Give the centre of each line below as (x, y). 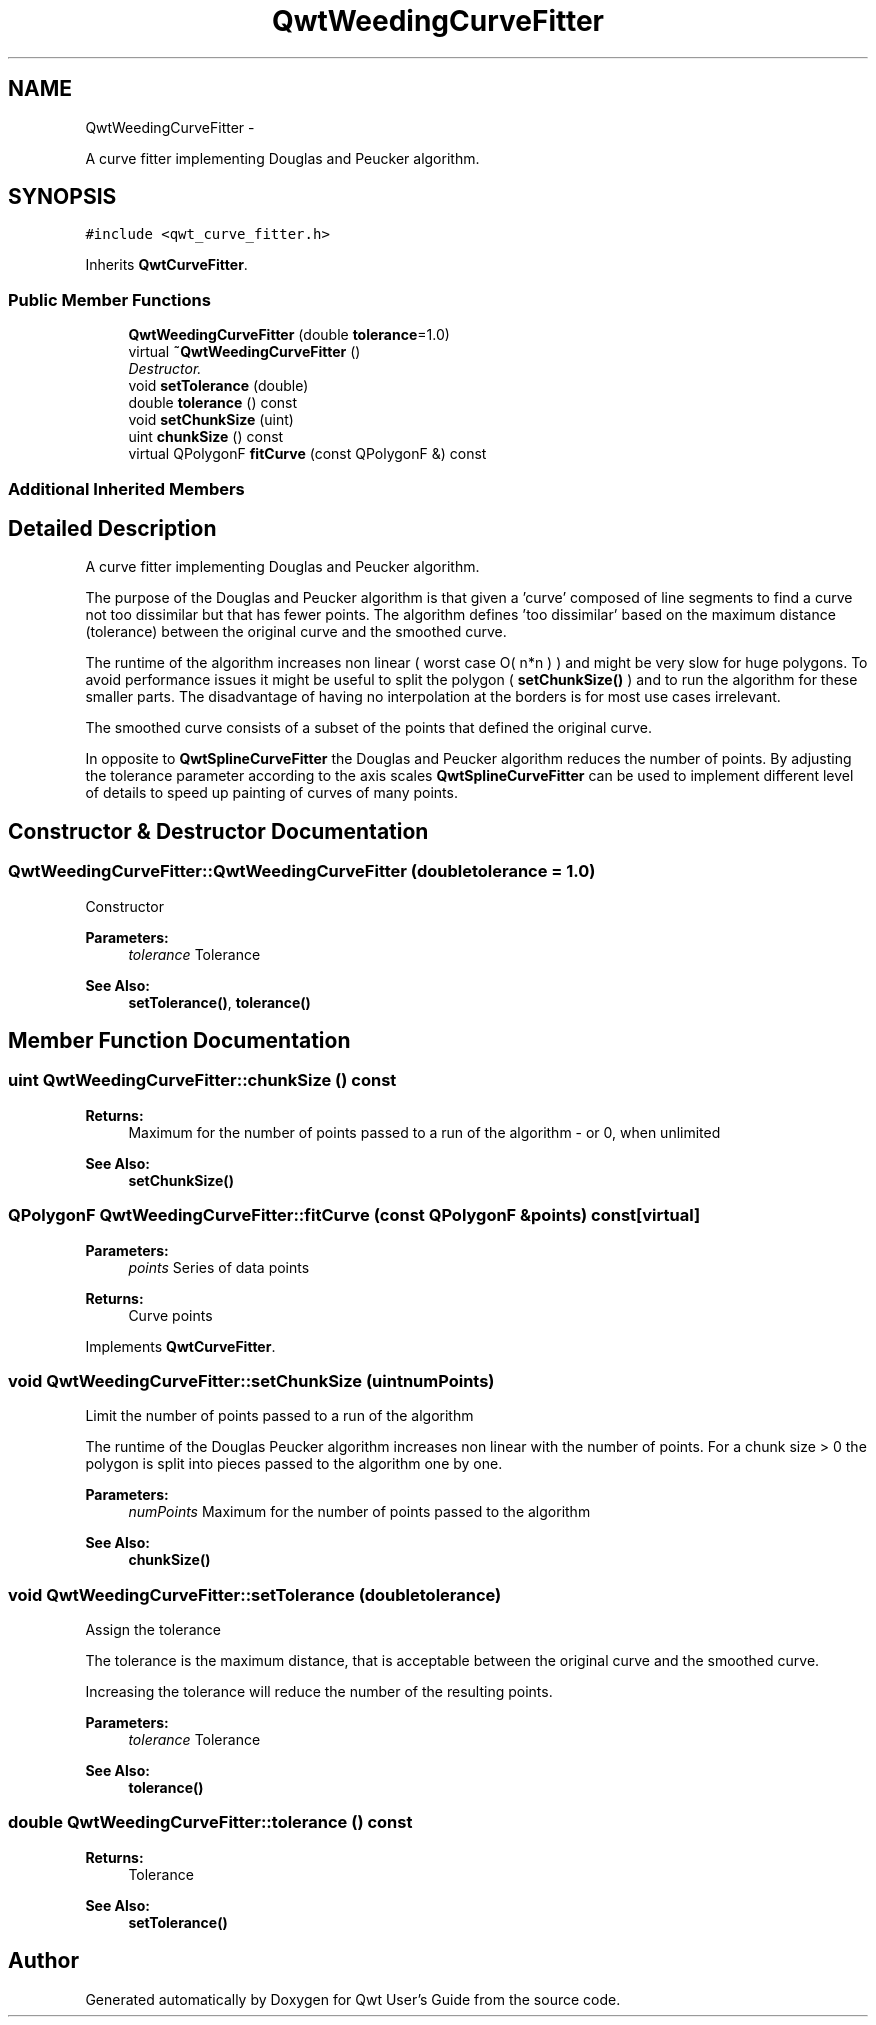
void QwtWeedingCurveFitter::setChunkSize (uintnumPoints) (251, 1380)
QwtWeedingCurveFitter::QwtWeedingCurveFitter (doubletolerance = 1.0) (302, 871)
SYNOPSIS (62, 197)
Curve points (170, 1315)
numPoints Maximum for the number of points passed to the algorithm (359, 1512)
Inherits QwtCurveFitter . (166, 265)
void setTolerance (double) (218, 386)
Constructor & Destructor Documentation (218, 831)
